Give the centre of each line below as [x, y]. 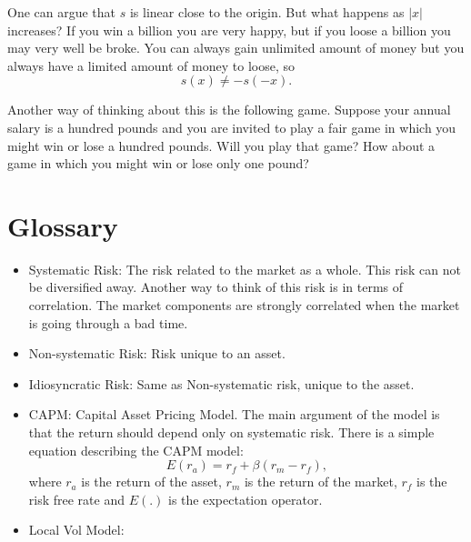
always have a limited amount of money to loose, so [151, 65]
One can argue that [62, 12]
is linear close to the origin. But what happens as [267, 12]
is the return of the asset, [151, 482]
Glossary [63, 225]
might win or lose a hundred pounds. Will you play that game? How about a [221, 145]
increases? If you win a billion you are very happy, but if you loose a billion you [229, 30]
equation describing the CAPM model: [136, 450]
